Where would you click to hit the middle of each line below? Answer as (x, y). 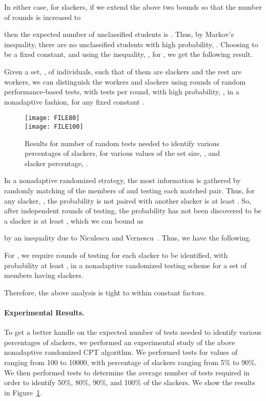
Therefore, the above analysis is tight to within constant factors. (105, 292)
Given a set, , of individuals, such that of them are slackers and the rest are (123, 71)
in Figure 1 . (23, 392)
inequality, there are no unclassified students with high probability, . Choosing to (131, 44)
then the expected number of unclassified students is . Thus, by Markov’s (119, 34)
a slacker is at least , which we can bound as (74, 220)
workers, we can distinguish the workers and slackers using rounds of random (125, 81)
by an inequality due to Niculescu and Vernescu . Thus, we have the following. (128, 238)
